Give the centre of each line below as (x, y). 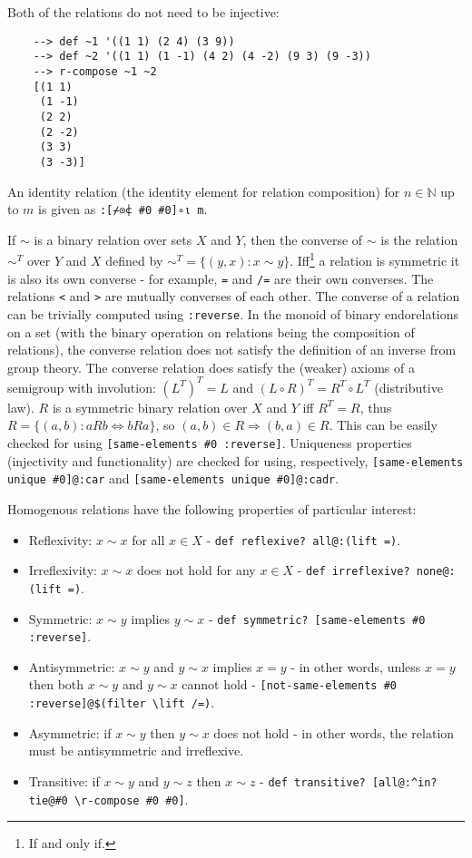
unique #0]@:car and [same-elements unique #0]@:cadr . (173, 478)
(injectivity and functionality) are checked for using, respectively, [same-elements (236, 460)
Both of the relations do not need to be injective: (143, 12)
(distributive (408, 387)
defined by (134, 260)
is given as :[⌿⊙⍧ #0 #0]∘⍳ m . (123, 209)
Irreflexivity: (63, 570)
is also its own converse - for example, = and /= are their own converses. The (221, 278)
